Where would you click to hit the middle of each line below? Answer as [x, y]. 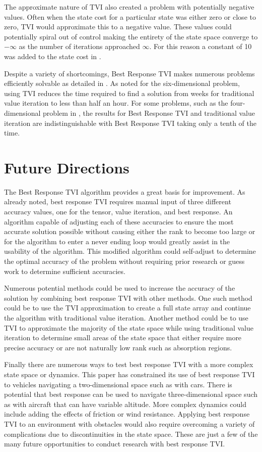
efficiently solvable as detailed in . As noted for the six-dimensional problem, [122, 83]
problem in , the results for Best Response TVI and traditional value [149, 112]
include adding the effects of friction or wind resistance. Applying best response [127, 414]
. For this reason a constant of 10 [201, 46]
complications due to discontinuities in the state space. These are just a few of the [131, 434]
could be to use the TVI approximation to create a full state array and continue [127, 308]
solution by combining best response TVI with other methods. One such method [128, 298]
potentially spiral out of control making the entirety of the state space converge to [131, 36]
